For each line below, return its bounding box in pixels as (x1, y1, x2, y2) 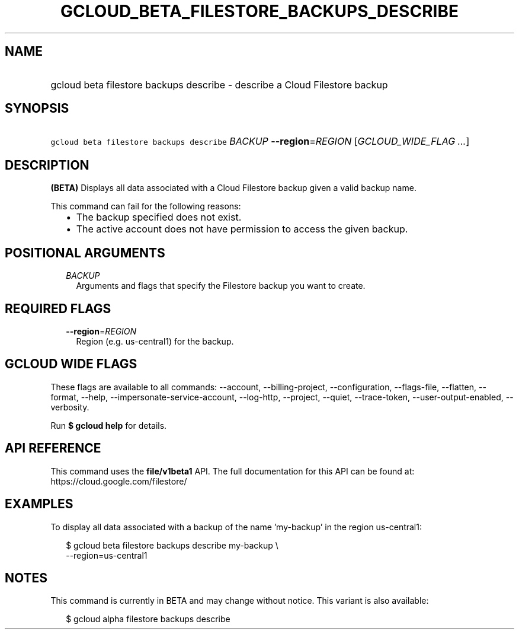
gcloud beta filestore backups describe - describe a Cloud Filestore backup (50, 78, 388, 91)
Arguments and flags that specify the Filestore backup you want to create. (76, 281, 366, 291)
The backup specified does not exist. (76, 211, 242, 224)
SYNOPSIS (5, 101, 69, 116)
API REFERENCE (5, 441, 101, 456)
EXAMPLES (5, 496, 73, 512)
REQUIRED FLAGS (5, 301, 111, 316)
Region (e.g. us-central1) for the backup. (76, 336, 234, 346)
